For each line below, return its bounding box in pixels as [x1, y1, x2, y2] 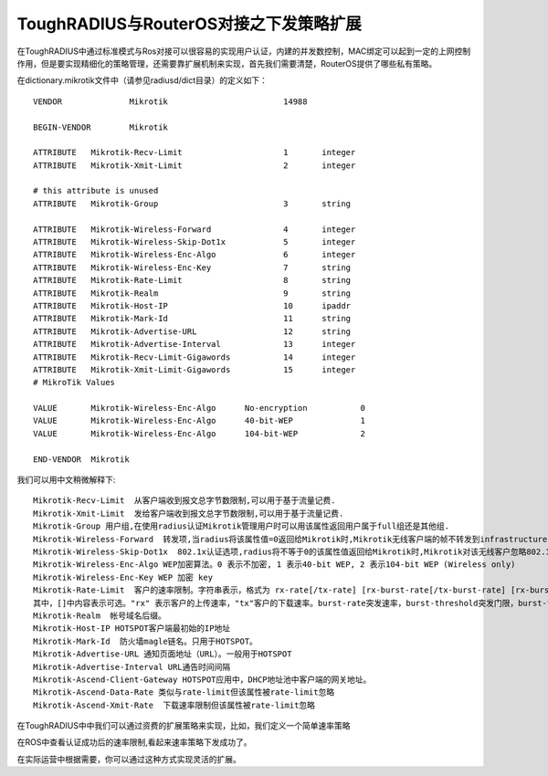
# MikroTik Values [33, 377, 116, 388]
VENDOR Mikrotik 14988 [33, 96, 308, 107]
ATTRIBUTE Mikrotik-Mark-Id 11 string [33, 313, 352, 324]
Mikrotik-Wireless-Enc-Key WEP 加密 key [33, 572, 214, 582]
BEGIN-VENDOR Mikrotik [33, 121, 169, 132]
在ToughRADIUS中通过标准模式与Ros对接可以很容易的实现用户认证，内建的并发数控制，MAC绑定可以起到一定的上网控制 [16, 46, 471, 57]
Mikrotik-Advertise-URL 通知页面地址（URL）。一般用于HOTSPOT [33, 649, 292, 659]
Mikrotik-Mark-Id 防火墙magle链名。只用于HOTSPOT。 [33, 635, 258, 646]
